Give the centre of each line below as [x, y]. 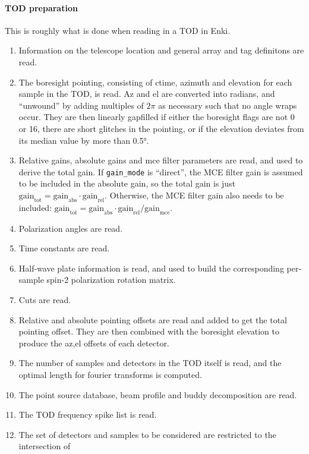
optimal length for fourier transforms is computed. [110, 374]
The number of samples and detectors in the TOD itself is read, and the [150, 363]
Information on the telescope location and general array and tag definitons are [161, 50]
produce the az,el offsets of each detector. [94, 343]
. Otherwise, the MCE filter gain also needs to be [194, 195]
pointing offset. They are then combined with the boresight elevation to [149, 331]
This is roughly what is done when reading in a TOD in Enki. [118, 30]
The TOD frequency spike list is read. [88, 414]
